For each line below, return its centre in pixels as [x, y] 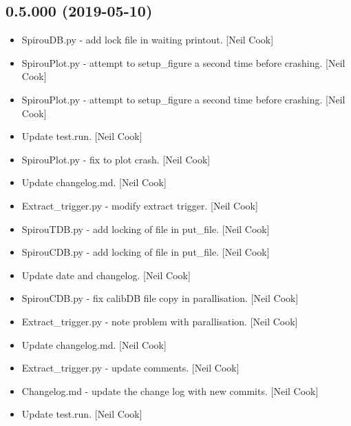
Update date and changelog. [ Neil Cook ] [106, 275]
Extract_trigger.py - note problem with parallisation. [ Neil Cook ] [160, 321]
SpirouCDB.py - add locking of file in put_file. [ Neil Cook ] [146, 252]
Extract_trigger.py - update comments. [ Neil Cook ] [130, 368]
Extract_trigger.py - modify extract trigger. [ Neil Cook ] [140, 205]
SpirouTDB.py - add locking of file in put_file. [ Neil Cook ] [146, 229]
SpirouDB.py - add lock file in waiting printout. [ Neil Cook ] [148, 40]
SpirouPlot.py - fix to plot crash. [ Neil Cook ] [116, 159]
